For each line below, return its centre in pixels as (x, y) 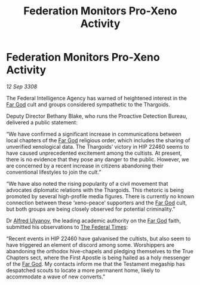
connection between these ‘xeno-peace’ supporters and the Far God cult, (97, 203)
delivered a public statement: (42, 122)
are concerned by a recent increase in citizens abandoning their (85, 166)
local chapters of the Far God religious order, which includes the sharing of (98, 140)
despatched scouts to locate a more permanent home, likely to (83, 270)
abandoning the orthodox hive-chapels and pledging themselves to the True (100, 251)
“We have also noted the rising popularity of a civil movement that (87, 183)
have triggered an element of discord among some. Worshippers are (90, 245)
